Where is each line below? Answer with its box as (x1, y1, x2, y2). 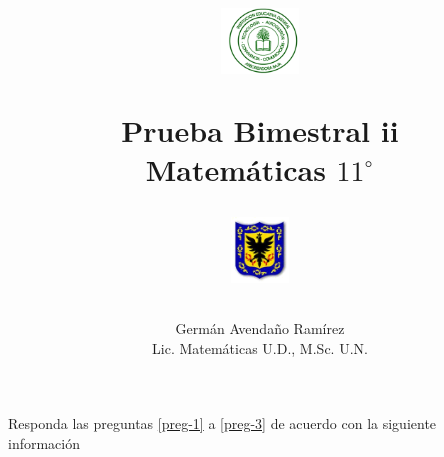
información (8, 433, 81, 453)
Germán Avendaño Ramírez (175, 318, 345, 339)
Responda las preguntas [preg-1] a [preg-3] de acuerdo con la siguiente (8, 413, 437, 434)
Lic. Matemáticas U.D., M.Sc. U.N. (152, 337, 368, 358)
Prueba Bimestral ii (121, 109, 399, 150)
